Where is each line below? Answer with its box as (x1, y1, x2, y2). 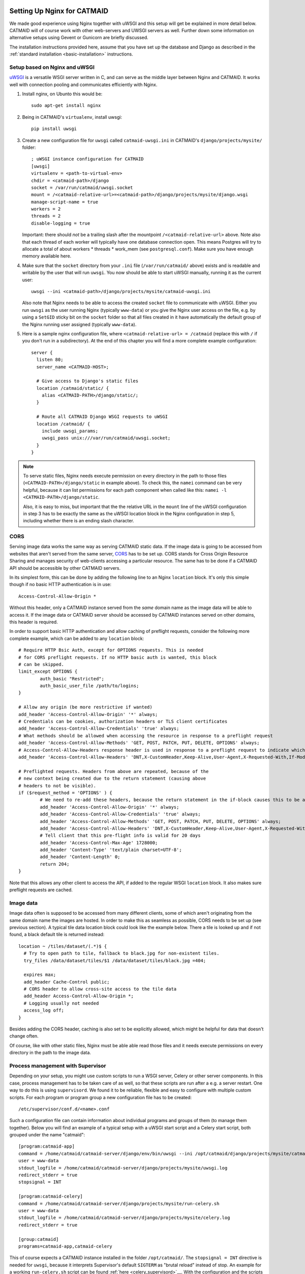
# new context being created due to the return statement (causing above (18, 776, 206, 782)
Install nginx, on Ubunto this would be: (22, 91, 103, 97)
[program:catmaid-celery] (18, 1193, 83, 1200)
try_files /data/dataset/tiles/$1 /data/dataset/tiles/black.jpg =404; (23, 958, 206, 963)
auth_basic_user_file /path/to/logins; (40, 683, 139, 689)
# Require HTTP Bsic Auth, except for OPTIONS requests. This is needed (18, 647, 203, 653)
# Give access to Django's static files (36, 378, 139, 384)
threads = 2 (31, 213, 61, 219)
